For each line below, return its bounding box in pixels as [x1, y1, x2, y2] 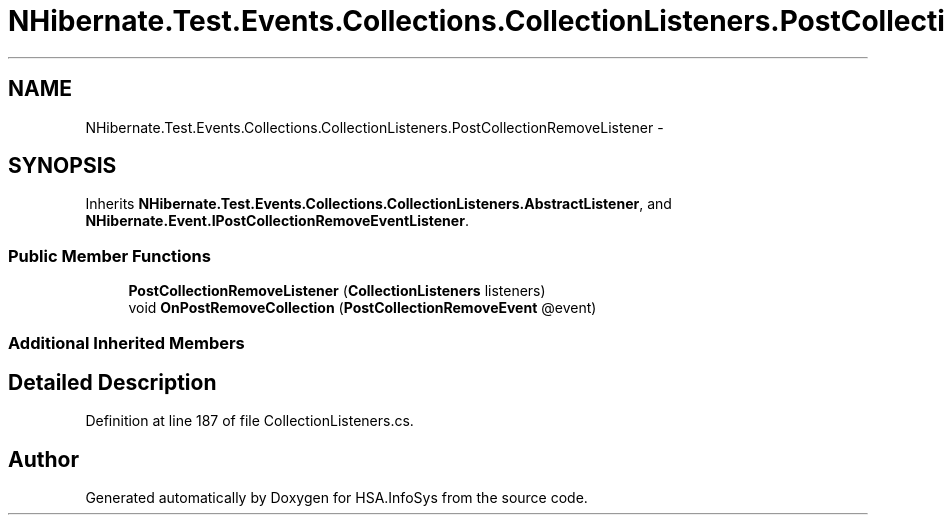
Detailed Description [8, 369, 217, 395]
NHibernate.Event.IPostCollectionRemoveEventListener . [85, 212, 469, 230]
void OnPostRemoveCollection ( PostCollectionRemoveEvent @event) [128, 299, 597, 317]
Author [8, 446, 79, 472]
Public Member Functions [8, 245, 211, 266]
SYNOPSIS [8, 153, 117, 179]
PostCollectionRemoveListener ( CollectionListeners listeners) [128, 282, 546, 300]
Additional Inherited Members [8, 332, 245, 353]
